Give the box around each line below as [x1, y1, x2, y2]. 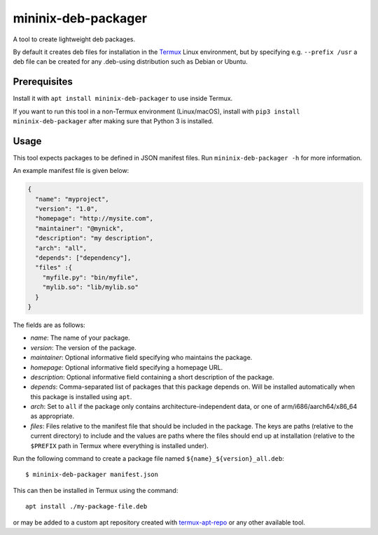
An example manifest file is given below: [13, 167, 129, 175]
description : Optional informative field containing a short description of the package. [30, 373, 274, 381]
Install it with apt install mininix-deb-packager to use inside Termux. [13, 95, 233, 103]
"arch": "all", [35, 244, 87, 252]
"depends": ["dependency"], [35, 254, 132, 262]
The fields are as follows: [13, 321, 85, 329]
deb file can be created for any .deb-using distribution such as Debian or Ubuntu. [13, 57, 248, 66]
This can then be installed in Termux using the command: [13, 486, 178, 494]
